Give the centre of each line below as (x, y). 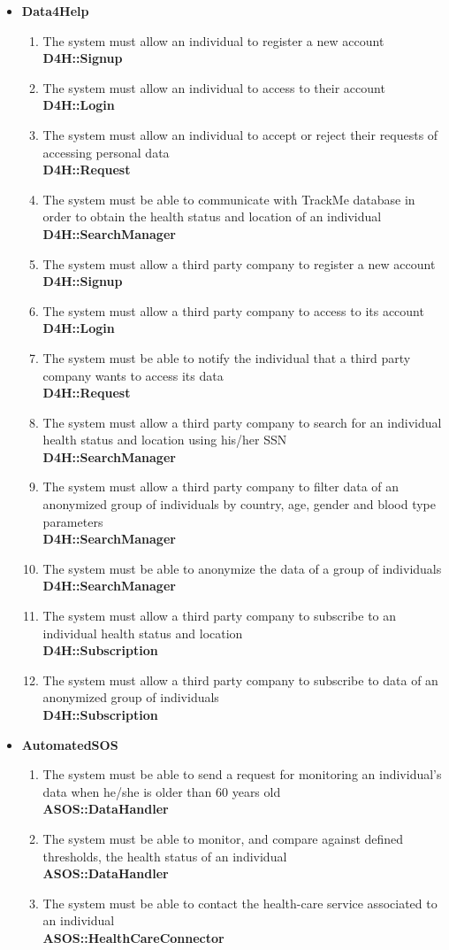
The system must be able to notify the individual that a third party (227, 357)
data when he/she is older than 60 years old (162, 791)
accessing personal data (106, 152)
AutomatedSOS (70, 744)
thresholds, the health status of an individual (165, 856)
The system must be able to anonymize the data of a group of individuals (242, 568)
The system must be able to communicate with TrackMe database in (229, 199)
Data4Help (55, 11)
